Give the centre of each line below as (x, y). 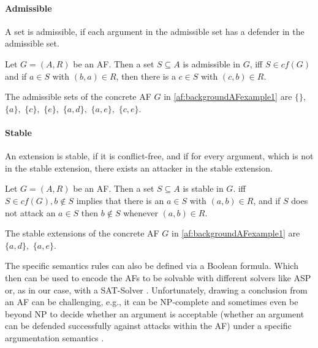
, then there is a (146, 76)
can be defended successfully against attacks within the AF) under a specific (148, 326)
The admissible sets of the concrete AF (78, 96)
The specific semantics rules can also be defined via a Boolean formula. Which (152, 266)
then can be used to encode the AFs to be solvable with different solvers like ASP (158, 277)
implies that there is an (120, 200)
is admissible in (211, 63)
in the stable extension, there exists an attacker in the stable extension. (139, 168)
